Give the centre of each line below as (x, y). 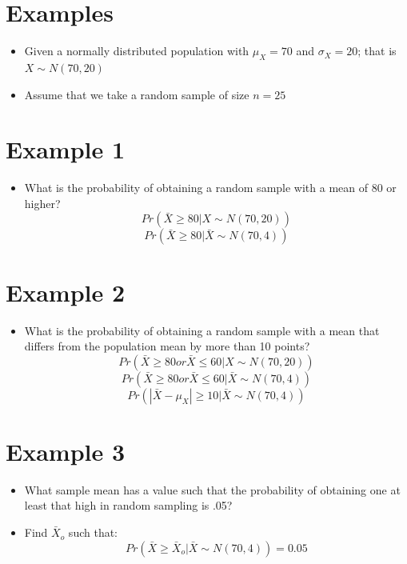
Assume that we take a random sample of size (137, 94)
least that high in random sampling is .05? (128, 505)
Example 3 (66, 451)
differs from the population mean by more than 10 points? (167, 346)
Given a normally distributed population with (137, 51)
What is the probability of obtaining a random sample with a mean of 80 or (210, 188)
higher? (42, 203)
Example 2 (66, 292)
